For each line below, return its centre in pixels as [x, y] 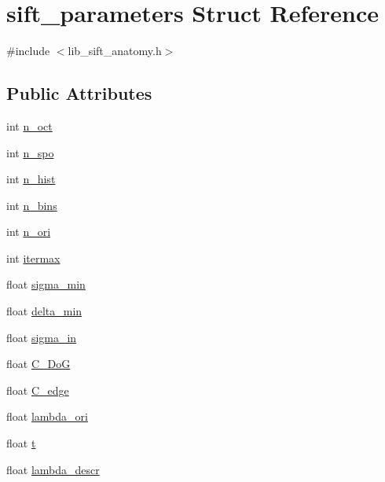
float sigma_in [42, 337]
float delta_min [44, 311]
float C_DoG [38, 364]
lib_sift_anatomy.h [115, 51]
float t [21, 443]
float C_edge [38, 390]
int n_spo [30, 152]
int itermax [33, 258]
